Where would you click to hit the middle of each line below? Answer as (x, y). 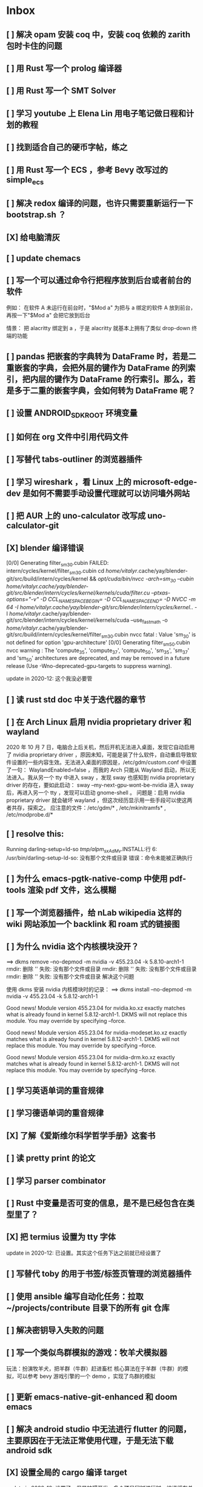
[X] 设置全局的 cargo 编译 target (67, 1472)
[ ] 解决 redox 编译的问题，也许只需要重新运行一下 (100, 204)
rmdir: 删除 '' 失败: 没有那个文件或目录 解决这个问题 (70, 976)
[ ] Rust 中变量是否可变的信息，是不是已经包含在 (97, 1203)
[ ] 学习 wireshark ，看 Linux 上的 (69, 482)
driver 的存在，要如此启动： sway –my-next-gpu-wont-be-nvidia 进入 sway (100, 785)
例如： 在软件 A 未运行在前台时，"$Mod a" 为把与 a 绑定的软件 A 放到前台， (101, 308)
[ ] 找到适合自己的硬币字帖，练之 (67, 147)
